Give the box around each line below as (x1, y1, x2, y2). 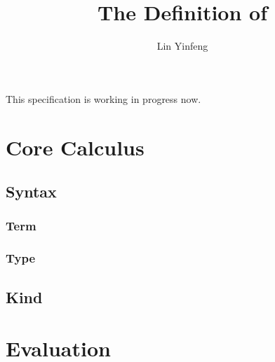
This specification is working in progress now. (6, 91, 201, 106)
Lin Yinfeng (156, 39, 208, 53)
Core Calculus (6, 132, 145, 161)
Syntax (6, 181, 57, 202)
